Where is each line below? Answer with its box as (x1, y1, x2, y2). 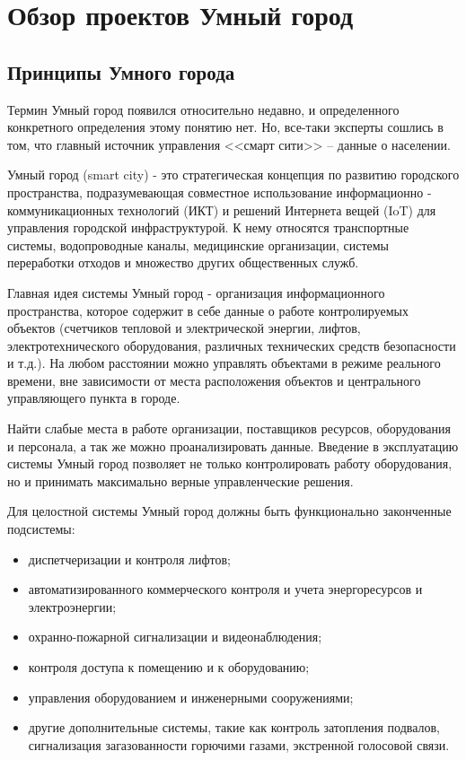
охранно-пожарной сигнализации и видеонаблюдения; (28, 627, 322, 646)
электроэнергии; (28, 597, 117, 616)
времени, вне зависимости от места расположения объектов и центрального (7, 371, 421, 389)
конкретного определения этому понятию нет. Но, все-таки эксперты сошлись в (7, 118, 444, 136)
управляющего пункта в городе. (7, 389, 180, 407)
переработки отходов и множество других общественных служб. (7, 253, 359, 272)
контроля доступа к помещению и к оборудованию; (28, 658, 310, 677)
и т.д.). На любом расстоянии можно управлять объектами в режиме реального (7, 354, 441, 372)
